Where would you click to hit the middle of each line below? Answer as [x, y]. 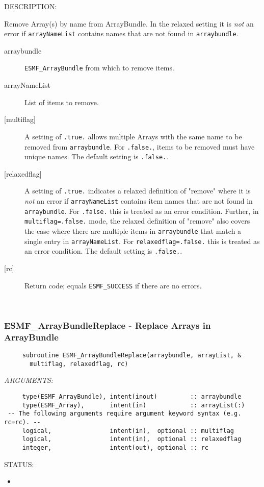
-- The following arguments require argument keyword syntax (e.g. [125, 414]
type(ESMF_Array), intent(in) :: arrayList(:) [134, 405]
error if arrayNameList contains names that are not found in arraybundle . [121, 33]
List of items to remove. [62, 102]
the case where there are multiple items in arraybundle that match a [133, 231]
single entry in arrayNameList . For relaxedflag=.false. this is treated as [142, 241]
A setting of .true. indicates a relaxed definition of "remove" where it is [138, 191]
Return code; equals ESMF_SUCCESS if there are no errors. [113, 285]
